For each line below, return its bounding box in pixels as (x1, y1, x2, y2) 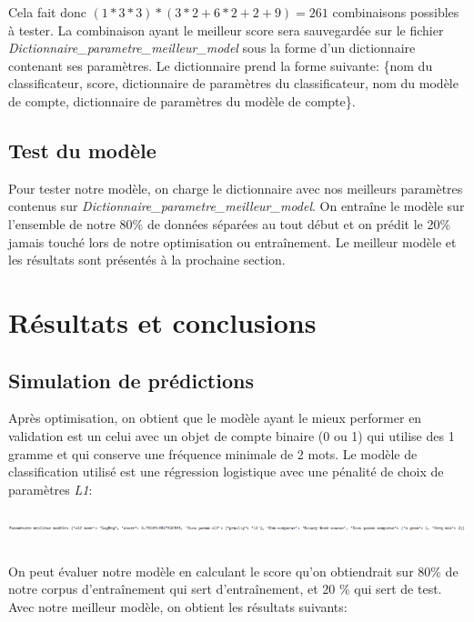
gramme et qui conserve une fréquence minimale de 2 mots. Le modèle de (8, 444, 418, 463)
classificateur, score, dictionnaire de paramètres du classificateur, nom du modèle (8, 74, 459, 93)
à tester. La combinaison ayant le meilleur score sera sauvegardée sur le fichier (8, 20, 444, 39)
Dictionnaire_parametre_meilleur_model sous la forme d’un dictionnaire (8, 38, 416, 57)
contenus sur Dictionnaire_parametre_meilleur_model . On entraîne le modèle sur (8, 196, 465, 216)
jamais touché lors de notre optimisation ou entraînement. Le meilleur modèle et (8, 232, 457, 251)
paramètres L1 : (8, 479, 93, 498)
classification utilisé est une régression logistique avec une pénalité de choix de (8, 462, 444, 481)
